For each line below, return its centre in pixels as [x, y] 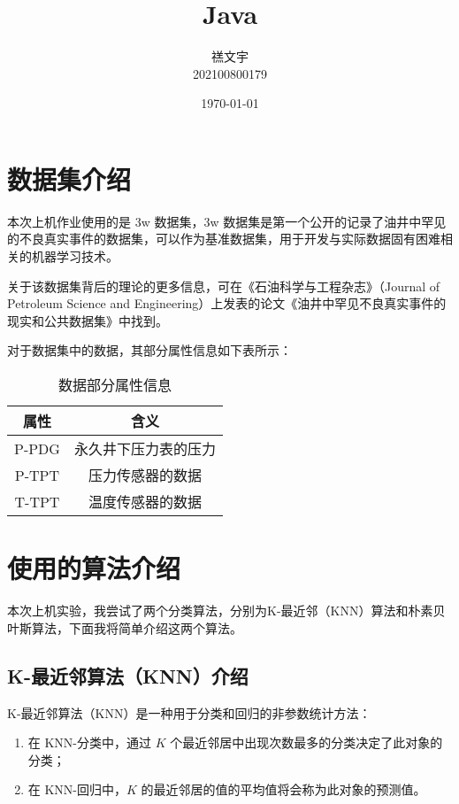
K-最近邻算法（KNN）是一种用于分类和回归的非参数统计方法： [189, 712]
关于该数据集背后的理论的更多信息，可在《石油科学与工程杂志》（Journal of [224, 286]
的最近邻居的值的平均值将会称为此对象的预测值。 [283, 789]
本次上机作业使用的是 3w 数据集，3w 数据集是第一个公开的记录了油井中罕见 [227, 221]
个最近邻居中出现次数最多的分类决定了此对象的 [306, 742]
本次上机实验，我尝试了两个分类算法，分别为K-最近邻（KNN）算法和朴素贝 [226, 611]
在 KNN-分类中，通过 [90, 742]
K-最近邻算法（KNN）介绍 [128, 675]
